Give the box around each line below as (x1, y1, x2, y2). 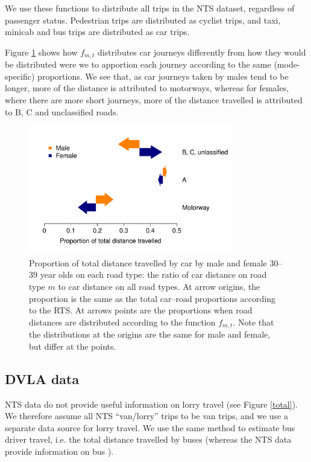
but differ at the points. (29, 339, 116, 352)
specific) (5, 69, 35, 82)
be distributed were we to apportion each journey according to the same (5, 58, 271, 71)
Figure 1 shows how (5, 45, 78, 58)
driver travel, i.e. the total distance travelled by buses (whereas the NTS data (5, 433, 292, 446)
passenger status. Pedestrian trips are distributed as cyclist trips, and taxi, (5, 13, 281, 26)
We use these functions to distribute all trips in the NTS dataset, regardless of (5, 2, 295, 14)
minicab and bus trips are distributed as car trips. (5, 25, 190, 38)
